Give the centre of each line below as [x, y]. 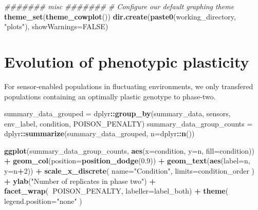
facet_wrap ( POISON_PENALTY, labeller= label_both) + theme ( [116, 191]
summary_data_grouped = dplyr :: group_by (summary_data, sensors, [117, 113]
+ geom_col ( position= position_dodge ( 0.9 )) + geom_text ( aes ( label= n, [127, 161]
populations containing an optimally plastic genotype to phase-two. [110, 96]
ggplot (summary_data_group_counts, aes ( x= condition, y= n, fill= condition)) [129, 150]
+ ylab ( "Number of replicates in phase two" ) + [80, 181]
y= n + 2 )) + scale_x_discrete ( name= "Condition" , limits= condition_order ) [129, 171]
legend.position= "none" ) [43, 201]
